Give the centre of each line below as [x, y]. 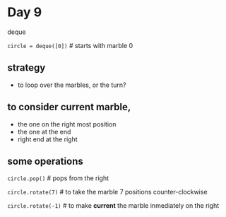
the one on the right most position [67, 124]
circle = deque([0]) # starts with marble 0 [70, 45]
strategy [26, 68]
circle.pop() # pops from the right [58, 178]
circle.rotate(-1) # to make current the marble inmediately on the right [113, 206]
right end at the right [47, 139]
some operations [45, 161]
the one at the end [44, 131]
